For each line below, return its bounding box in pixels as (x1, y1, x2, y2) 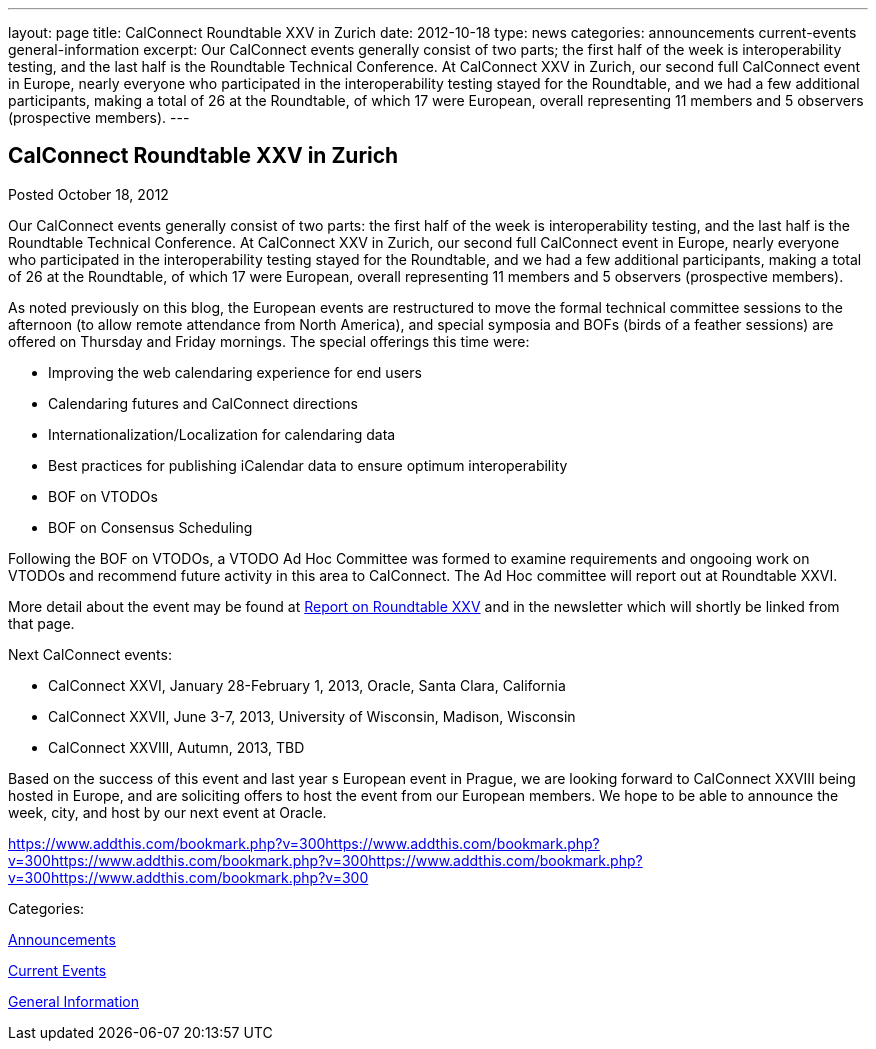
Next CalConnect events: (8, 645, 172, 663)
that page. (8, 614, 75, 632)
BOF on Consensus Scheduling (48, 518, 253, 536)
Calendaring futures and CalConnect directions (48, 394, 358, 412)
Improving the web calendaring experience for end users (48, 363, 422, 381)
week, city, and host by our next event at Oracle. (8, 803, 327, 821)
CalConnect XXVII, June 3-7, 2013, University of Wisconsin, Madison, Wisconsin (48, 707, 576, 725)
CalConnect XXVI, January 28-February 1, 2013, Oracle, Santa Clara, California (48, 676, 566, 694)
